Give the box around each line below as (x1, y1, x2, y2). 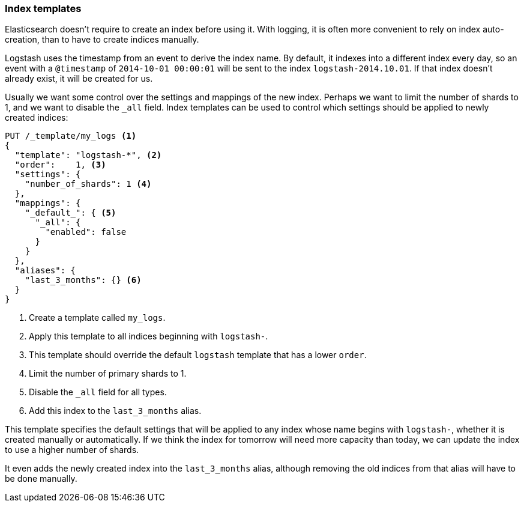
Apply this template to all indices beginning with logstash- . (29, 331, 268, 342)
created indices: (5, 112, 68, 123)
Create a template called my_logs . (29, 312, 166, 323)
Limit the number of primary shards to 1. (29, 368, 187, 379)
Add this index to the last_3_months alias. (29, 405, 202, 416)
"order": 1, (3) (14, 160, 106, 170)
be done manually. (5, 473, 77, 484)
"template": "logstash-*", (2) (14, 150, 162, 160)
